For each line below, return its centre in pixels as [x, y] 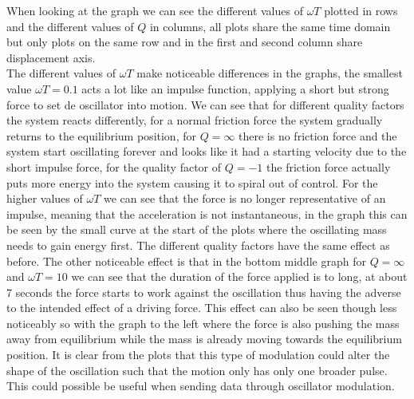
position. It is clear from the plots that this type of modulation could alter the [198, 355]
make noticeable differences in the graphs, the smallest [270, 73]
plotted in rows [361, 10]
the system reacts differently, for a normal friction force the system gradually [195, 120]
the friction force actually [329, 166]
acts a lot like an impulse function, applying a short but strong [235, 88]
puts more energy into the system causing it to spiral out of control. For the [192, 182]
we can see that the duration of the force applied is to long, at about [239, 277]
